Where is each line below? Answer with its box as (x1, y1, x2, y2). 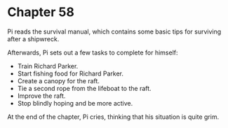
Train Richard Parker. (17, 62, 79, 70)
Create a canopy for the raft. (17, 76, 100, 85)
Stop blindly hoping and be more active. (17, 99, 133, 107)
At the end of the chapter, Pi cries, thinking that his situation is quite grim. (7, 113, 220, 121)
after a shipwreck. (7, 34, 60, 43)
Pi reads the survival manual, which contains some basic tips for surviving (7, 27, 222, 36)
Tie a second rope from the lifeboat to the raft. (17, 84, 152, 92)
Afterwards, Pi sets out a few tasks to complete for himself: (7, 48, 178, 57)
